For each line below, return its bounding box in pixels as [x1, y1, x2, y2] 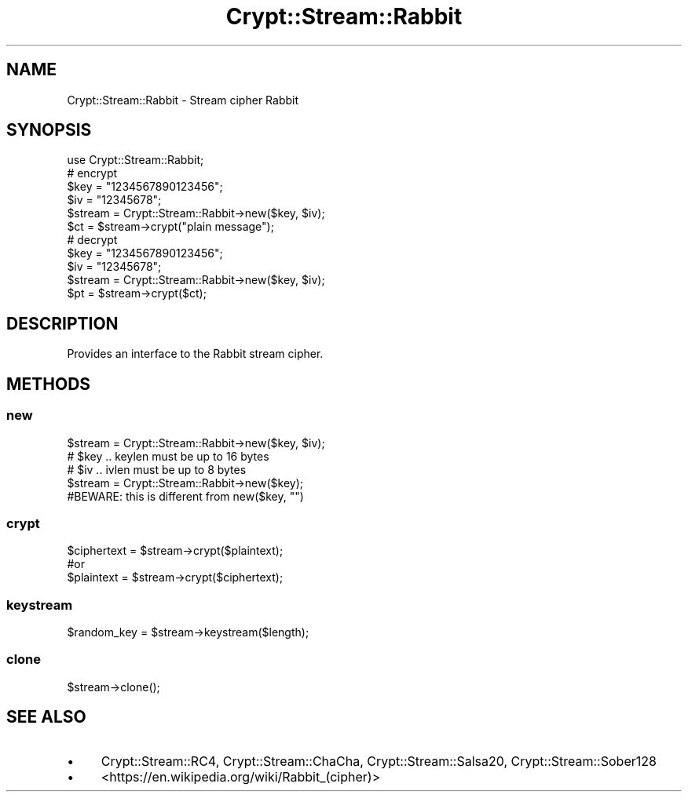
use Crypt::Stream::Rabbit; [67, 153, 204, 167]
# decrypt [67, 233, 118, 247]
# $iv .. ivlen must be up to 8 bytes [67, 462, 247, 476]
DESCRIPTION [6, 313, 119, 333]
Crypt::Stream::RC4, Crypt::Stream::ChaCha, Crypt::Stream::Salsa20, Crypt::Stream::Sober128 [101, 752, 657, 769]
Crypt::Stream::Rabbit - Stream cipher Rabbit [67, 93, 299, 107]
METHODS [6, 373, 91, 394]
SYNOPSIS [6, 120, 92, 140]
